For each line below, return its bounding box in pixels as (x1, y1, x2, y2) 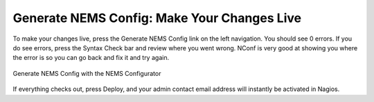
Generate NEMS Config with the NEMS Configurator (12, 69, 161, 77)
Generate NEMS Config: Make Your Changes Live (12, 10, 301, 25)
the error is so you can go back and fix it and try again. (12, 54, 170, 62)
